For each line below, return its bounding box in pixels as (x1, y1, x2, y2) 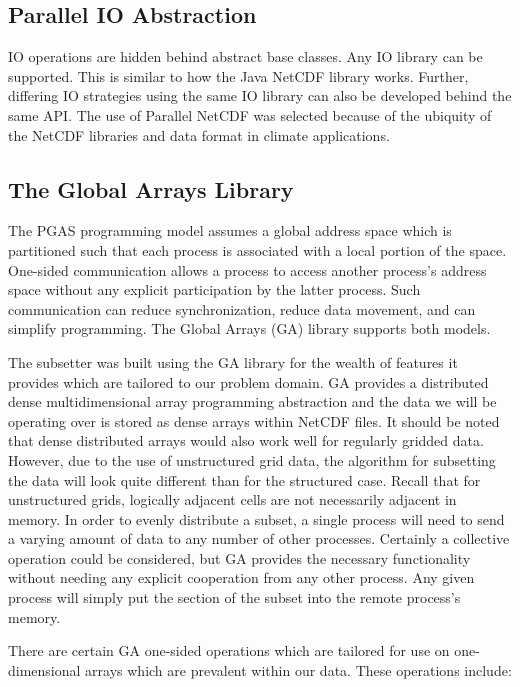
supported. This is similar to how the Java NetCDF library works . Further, (8, 65, 469, 86)
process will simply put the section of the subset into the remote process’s (8, 587, 461, 608)
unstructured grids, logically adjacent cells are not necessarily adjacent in (8, 489, 457, 510)
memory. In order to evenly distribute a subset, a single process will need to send (8, 508, 505, 529)
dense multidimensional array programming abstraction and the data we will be (8, 391, 497, 412)
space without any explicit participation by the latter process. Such (8, 279, 421, 300)
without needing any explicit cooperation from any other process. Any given (8, 567, 475, 588)
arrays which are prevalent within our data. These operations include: (85, 659, 512, 680)
